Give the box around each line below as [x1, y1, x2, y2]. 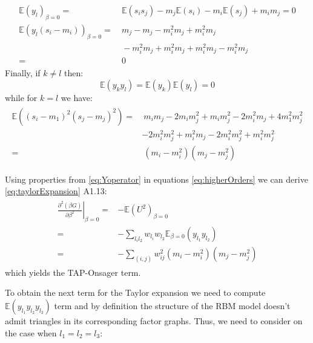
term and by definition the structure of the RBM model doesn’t [54, 299, 291, 312]
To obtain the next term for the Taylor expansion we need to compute [5, 286, 266, 299]
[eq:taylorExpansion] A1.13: [5, 185, 107, 197]
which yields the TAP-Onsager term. [5, 266, 141, 278]
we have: [61, 91, 93, 103]
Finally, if [5, 67, 41, 79]
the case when [5, 326, 57, 339]
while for [5, 91, 38, 103]
